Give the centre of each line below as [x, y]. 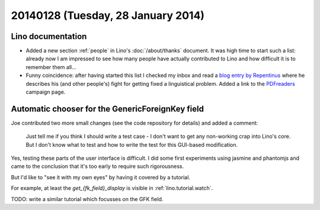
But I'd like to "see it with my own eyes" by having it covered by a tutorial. [101, 177]
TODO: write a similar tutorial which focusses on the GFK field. [87, 199]
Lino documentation [49, 36]
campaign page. [46, 92]
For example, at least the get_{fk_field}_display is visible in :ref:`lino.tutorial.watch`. [112, 188]
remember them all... [51, 67]
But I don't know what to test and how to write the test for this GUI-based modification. [132, 144]
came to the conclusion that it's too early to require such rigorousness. [97, 166]
